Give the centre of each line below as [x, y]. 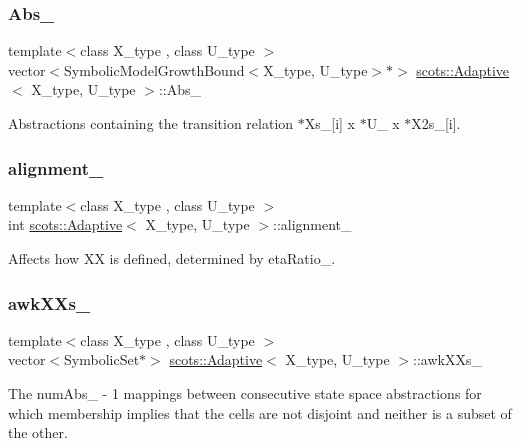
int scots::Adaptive [65, 224]
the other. [38, 432]
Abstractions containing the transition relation [151, 123]
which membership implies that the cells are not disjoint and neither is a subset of [260, 412]
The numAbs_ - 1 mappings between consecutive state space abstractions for [245, 393]
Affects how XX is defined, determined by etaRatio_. [172, 258]
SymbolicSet [102, 359]
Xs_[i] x [329, 123]
